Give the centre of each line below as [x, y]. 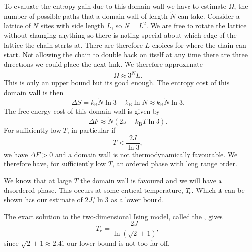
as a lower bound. [138, 200]
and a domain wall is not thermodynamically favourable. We [146, 154]
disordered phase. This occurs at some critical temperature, [94, 190]
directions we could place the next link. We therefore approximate [103, 64]
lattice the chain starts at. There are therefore [73, 45]
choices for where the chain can [199, 45]
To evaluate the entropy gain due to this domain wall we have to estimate [115, 6]
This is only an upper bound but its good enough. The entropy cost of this [117, 82]
